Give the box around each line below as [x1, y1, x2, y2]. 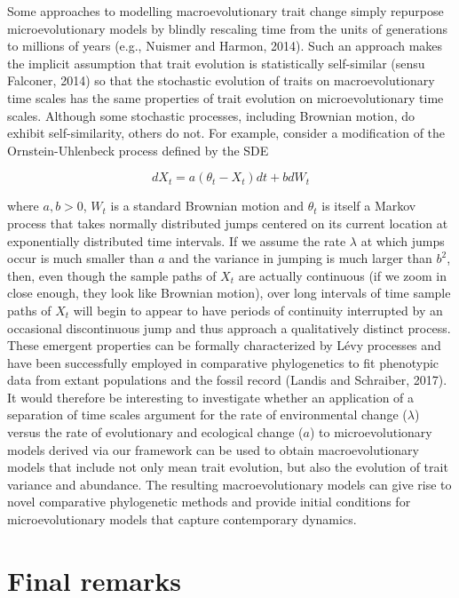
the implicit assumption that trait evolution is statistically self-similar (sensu [7, 53, 425, 72]
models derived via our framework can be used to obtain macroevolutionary [7, 440, 419, 458]
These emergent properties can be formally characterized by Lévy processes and [7, 336, 441, 355]
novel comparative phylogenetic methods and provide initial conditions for [7, 492, 411, 511]
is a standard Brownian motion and [110, 196, 305, 215]
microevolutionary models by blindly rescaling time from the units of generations [7, 19, 447, 37]
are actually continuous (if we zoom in [238, 266, 447, 284]
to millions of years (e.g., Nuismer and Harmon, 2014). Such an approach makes [7, 36, 443, 55]
